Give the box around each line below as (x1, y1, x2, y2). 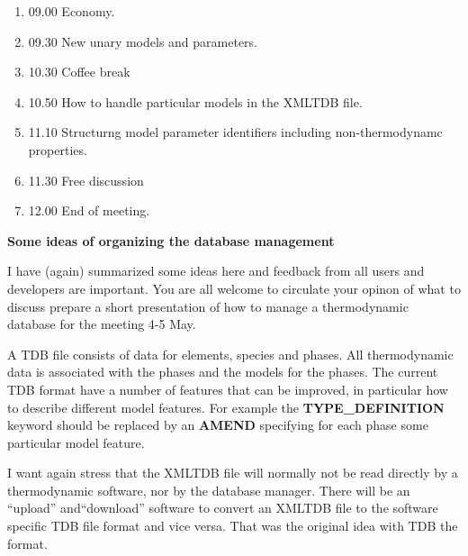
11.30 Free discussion (28, 170, 144, 189)
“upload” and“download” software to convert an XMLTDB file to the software (7, 498, 438, 517)
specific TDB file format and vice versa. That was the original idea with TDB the (7, 516, 458, 535)
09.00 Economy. (28, 2, 115, 20)
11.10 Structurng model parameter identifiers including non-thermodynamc (28, 123, 443, 141)
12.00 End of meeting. (28, 201, 150, 220)
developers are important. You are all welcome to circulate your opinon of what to (7, 278, 461, 297)
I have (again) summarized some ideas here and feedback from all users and (7, 261, 425, 280)
